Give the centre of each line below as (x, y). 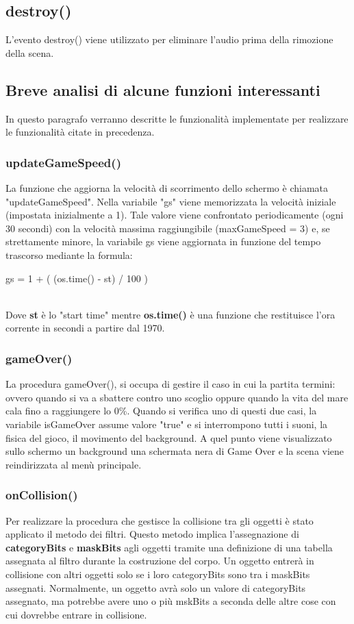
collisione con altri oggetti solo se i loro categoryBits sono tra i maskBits (158, 574)
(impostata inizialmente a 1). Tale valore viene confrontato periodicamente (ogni (175, 215)
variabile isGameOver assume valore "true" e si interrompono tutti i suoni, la (167, 424)
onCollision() (42, 495)
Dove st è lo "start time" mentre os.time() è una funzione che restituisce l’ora (170, 314)
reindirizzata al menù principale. (74, 464)
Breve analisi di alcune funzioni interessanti (163, 89)
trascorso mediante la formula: (69, 254)
